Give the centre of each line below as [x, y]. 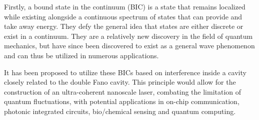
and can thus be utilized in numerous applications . [81, 55]
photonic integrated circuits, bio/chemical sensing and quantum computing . [120, 111]
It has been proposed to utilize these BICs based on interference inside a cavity [125, 72]
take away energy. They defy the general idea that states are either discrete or [124, 26]
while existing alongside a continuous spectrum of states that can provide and [123, 16]
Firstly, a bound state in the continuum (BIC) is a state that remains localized [125, 6]
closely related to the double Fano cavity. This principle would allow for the [120, 82]
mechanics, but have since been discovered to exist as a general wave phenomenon [129, 46]
